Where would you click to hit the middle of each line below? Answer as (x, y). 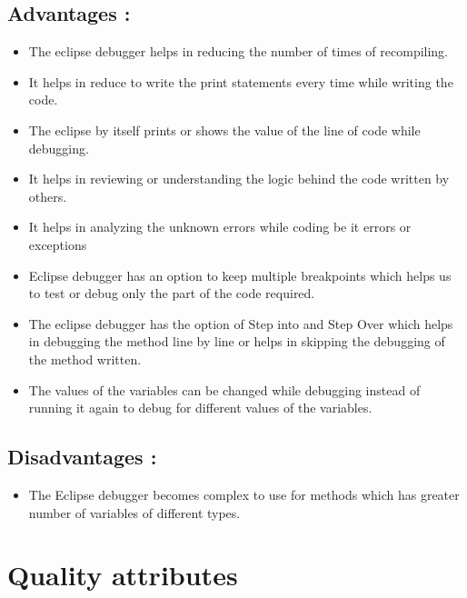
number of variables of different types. (134, 512)
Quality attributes (123, 575)
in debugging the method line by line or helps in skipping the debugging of (237, 341)
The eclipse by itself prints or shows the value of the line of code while (224, 130)
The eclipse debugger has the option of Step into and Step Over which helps (241, 323)
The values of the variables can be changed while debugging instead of (224, 389)
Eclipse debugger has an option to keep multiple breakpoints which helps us (240, 275)
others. (48, 196)
